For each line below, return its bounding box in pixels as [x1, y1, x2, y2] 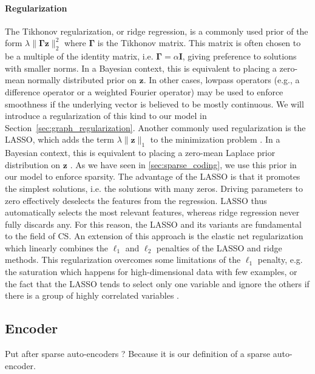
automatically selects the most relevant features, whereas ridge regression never [5, 206, 300, 219]
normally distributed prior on [27, 73, 137, 86]
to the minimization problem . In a [150, 133, 280, 146]
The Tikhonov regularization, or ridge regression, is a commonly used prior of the [5, 24, 308, 37]
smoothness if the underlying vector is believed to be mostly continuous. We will [5, 97, 304, 110]
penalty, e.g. [257, 253, 303, 266]
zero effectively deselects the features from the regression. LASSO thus [5, 194, 267, 206]
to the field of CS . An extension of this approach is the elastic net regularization [5, 229, 303, 242]
